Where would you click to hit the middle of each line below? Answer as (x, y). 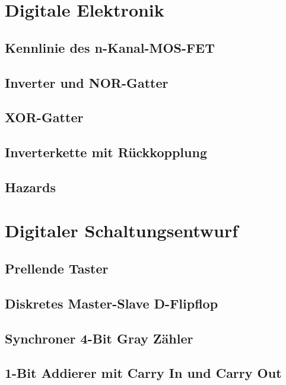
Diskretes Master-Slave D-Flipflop (112, 303)
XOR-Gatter (44, 117)
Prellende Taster (57, 268)
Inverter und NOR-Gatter (87, 82)
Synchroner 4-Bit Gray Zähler (99, 338)
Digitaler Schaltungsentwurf (122, 230)
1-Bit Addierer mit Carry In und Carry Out (143, 373)
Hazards (31, 187)
